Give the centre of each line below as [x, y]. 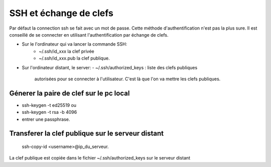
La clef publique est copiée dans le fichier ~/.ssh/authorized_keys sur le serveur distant [100, 158]
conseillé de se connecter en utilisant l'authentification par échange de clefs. [89, 35]
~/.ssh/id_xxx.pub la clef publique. [74, 58]
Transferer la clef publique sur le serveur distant [87, 134]
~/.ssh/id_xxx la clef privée [67, 51]
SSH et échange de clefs [61, 13]
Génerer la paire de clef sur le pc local [70, 93]
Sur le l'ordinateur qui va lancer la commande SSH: [75, 44]
